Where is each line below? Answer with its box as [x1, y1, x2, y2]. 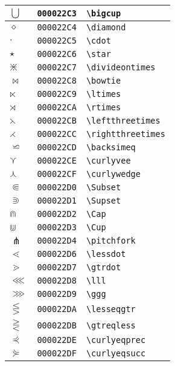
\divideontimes [86, 62, 156, 72]
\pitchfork [86, 236, 136, 245]
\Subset [86, 182, 121, 192]
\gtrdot [86, 262, 121, 272]
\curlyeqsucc [86, 348, 146, 358]
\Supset [86, 196, 121, 205]
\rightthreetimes [86, 129, 165, 139]
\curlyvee [86, 156, 131, 165]
